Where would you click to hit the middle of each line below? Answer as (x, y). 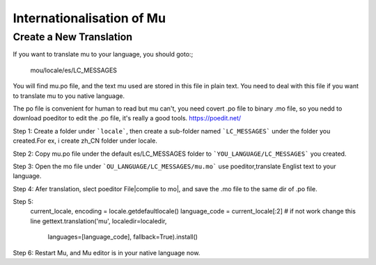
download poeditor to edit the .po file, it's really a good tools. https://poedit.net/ (127, 118)
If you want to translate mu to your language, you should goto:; (103, 54)
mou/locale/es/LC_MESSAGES (74, 70)
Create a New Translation (73, 37)
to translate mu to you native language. (69, 96)
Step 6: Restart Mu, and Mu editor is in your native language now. (107, 252)
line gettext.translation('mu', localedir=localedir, (99, 221)
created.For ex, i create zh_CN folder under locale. (85, 141)
